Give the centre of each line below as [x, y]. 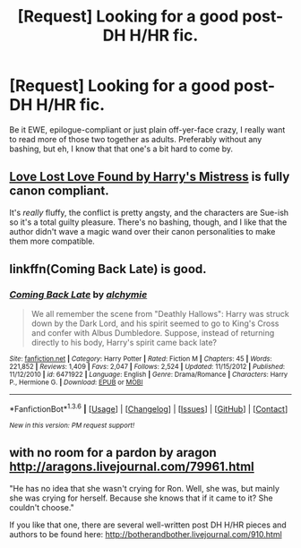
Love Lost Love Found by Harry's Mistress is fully [150, 177]
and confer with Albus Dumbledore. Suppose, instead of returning [153, 333]
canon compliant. [59, 191]
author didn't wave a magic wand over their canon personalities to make [142, 231]
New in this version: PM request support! [72, 426]
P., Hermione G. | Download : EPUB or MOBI [76, 382]
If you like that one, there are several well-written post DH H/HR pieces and [148, 525]
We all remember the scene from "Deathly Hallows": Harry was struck [160, 314]
